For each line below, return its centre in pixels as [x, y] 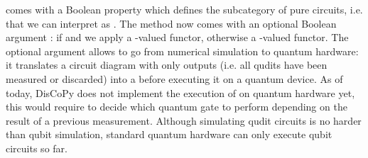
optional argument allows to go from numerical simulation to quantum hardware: [182, 51]
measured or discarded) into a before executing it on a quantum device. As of [174, 78]
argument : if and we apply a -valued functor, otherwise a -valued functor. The [177, 37]
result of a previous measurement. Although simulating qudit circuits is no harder [184, 120]
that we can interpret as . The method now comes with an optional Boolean [171, 23]
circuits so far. [37, 148]
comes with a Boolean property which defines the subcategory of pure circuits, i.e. [184, 9]
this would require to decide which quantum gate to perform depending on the [177, 107]
